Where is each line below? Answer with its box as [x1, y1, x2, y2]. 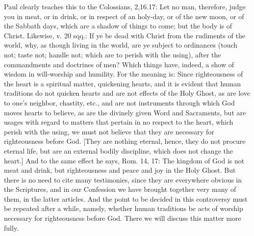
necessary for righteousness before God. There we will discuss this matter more [4, 213, 241, 223]
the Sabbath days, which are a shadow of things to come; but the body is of [4, 21, 232, 31]
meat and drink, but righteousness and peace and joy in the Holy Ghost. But [4, 165, 236, 175]
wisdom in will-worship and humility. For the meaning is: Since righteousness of [4, 69, 243, 79]
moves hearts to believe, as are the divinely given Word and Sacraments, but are [4, 107, 246, 117]
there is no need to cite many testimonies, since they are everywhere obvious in [4, 174, 242, 184]
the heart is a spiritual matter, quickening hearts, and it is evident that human [4, 78, 241, 88]
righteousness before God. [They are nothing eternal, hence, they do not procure [4, 136, 246, 146]
